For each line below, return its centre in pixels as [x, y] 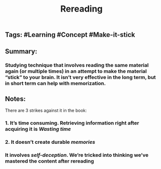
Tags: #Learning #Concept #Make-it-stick [70, 35]
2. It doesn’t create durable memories [50, 142]
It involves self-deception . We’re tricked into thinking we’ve [77, 155]
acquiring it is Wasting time [38, 129]
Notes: [15, 99]
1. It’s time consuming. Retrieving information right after [72, 123]
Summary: [21, 51]
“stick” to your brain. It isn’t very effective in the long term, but [80, 77]
